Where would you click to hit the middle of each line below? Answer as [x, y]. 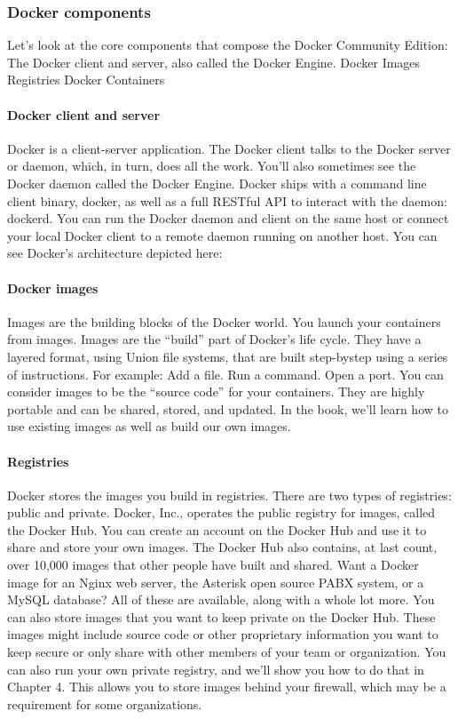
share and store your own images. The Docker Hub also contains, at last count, [222, 547]
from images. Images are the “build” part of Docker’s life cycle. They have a [214, 339]
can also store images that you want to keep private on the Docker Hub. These [221, 616]
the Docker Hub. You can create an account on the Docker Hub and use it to [217, 529]
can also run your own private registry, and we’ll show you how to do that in [216, 669]
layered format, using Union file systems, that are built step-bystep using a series [228, 356]
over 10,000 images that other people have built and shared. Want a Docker [213, 565]
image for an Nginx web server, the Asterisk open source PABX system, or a [216, 582]
